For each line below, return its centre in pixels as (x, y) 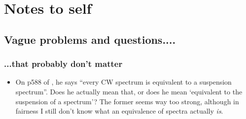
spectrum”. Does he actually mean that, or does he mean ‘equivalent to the (129, 91)
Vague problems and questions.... (90, 39)
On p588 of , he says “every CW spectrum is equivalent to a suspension (123, 82)
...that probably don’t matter (63, 64)
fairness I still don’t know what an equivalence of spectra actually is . (119, 111)
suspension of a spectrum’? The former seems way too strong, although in (127, 101)
